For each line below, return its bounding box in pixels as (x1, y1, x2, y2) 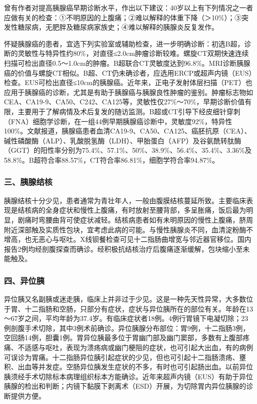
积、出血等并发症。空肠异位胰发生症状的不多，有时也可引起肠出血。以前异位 (4, 361, 253, 372)
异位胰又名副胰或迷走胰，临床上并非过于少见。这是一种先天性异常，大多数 (4, 294, 246, 304)
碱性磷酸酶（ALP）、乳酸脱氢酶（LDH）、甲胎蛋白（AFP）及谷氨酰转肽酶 (4, 135, 241, 145)
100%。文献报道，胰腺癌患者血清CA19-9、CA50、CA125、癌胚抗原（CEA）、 (4, 126, 252, 136)
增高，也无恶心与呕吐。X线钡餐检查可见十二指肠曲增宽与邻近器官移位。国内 (4, 234, 252, 244)
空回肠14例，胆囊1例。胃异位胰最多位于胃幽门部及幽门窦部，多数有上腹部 (4, 332, 243, 343)
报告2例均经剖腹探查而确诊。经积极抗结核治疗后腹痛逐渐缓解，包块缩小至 (4, 243, 243, 254)
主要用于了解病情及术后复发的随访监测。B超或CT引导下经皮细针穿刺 (17, 106, 241, 116)
